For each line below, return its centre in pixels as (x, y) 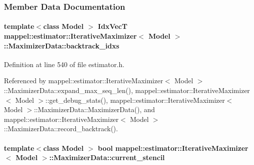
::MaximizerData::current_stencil (107, 157)
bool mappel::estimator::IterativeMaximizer (173, 148)
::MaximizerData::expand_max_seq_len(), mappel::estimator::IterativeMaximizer (127, 90)
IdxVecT (113, 26)
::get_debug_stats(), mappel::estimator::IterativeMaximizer (135, 100)
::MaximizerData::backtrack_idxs (62, 45)
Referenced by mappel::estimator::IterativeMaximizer (84, 81)
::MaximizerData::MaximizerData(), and (94, 109)
